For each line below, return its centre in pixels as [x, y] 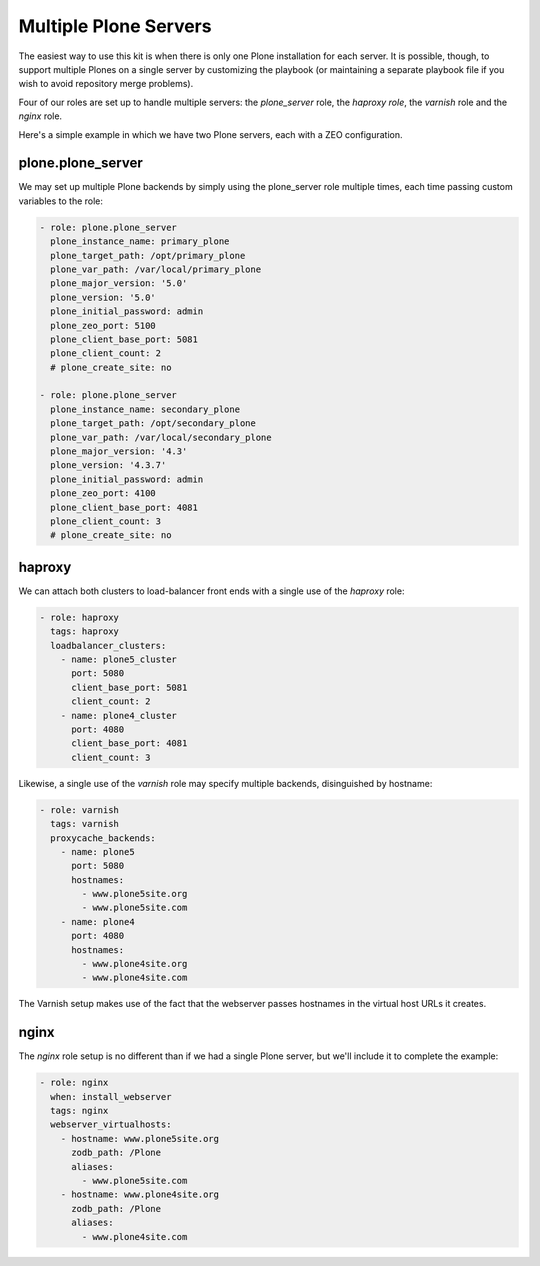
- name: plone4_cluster [118, 715]
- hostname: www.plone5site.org [140, 1138]
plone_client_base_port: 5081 [124, 339]
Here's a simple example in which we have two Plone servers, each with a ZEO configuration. [210, 134]
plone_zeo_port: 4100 [103, 493]
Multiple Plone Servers [115, 26]
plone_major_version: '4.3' [119, 451]
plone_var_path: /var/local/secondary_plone [161, 437]
